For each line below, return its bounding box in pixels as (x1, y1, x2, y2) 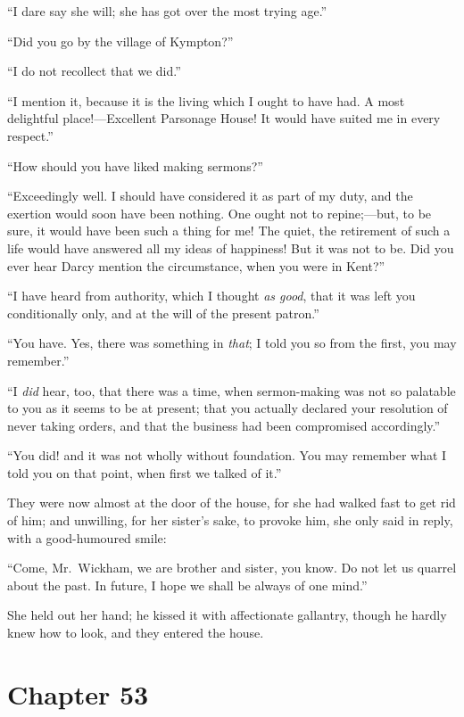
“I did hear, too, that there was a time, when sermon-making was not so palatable (7, 381, 456, 400)
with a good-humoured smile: (7, 528, 167, 547)
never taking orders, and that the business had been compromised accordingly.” (7, 416, 441, 434)
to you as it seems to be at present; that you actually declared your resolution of (7, 399, 448, 417)
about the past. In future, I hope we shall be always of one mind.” (7, 575, 368, 594)
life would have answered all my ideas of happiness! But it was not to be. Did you (7, 238, 454, 257)
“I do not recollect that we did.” (7, 62, 181, 80)
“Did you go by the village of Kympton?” (7, 31, 234, 50)
